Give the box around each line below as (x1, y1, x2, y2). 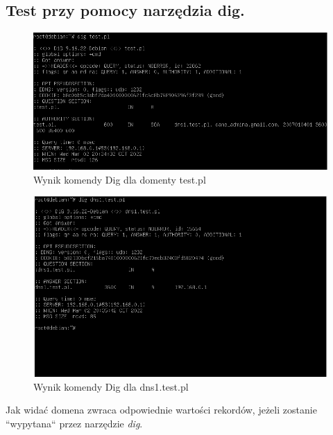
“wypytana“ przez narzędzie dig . (6, 416, 143, 430)
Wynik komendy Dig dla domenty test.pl (33, 172, 206, 186)
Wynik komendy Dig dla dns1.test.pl (33, 379, 189, 393)
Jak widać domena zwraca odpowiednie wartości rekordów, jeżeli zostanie (6, 402, 317, 417)
